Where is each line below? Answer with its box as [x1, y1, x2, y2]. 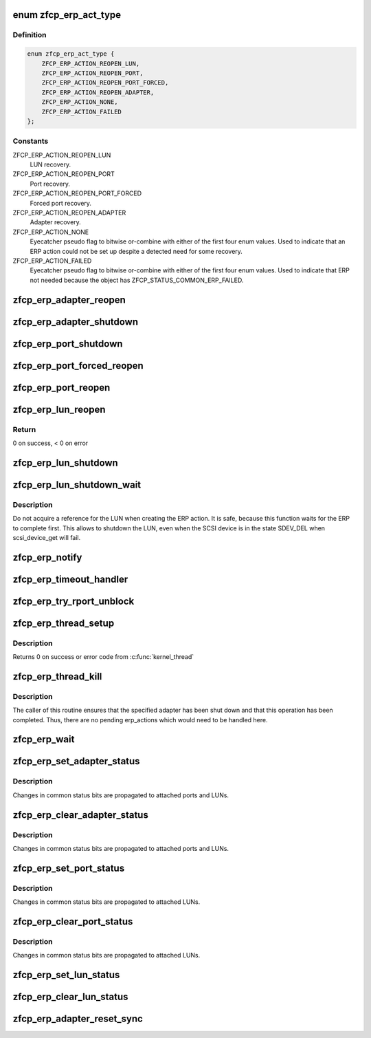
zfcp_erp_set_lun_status [12, 969, 120, 981]
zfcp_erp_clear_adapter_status [12, 809, 149, 821]
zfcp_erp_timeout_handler [12, 573, 128, 585]
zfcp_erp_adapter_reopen [12, 294, 126, 305]
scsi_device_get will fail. [12, 533, 81, 541]
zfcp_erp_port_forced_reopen [12, 360, 144, 371]
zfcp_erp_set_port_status [12, 862, 125, 874]
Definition [12, 30, 47, 40]
